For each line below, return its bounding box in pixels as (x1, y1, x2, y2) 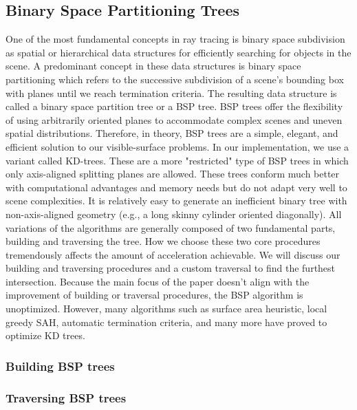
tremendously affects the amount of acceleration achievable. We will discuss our (6, 247, 340, 261)
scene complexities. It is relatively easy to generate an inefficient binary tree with (6, 193, 347, 208)
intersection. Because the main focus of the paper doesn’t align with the (6, 274, 310, 288)
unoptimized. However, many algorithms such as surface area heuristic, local (6, 301, 327, 316)
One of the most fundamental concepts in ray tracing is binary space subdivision (6, 32, 345, 46)
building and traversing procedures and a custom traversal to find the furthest (6, 261, 336, 275)
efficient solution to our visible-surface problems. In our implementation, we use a (6, 139, 349, 153)
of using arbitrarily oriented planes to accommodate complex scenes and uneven (6, 112, 343, 127)
